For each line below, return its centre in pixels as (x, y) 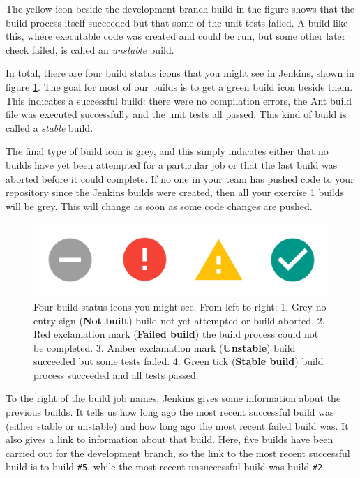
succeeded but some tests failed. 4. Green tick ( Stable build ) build (179, 361)
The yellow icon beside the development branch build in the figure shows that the (180, 8)
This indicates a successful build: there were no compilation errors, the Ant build (179, 100)
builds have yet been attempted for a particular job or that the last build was (172, 164)
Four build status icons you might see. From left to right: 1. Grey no (180, 306)
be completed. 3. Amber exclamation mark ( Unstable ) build (165, 347)
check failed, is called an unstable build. (90, 49)
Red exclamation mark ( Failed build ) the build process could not (176, 334)
